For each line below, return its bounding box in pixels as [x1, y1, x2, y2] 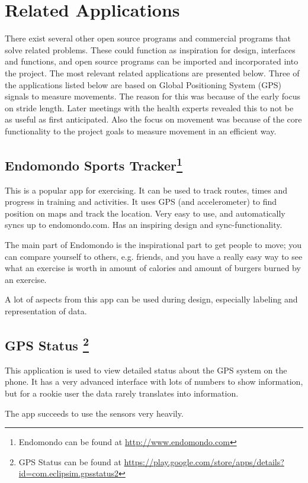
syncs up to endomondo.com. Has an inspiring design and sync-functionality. [5, 218, 283, 231]
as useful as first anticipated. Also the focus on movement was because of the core [5, 113, 302, 125]
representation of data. [5, 305, 87, 317]
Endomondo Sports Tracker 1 [5, 153, 183, 174]
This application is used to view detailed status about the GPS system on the [5, 363, 287, 376]
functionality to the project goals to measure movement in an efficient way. [5, 124, 277, 137]
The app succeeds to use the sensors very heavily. [5, 407, 184, 419]
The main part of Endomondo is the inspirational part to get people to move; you [5, 239, 301, 251]
